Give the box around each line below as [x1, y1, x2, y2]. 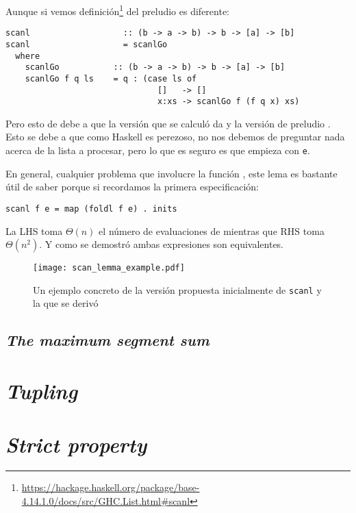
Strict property [5, 430, 147, 459]
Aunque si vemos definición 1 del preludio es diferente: [5, 2, 229, 18]
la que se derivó [33, 296, 99, 310]
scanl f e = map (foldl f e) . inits [5, 203, 177, 214]
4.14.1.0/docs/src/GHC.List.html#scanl [21, 493, 190, 508]
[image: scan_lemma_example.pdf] [33, 263, 185, 273]
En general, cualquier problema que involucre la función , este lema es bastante [5, 166, 338, 180]
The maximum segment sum [5, 329, 209, 351]
